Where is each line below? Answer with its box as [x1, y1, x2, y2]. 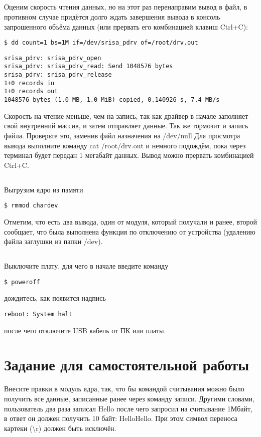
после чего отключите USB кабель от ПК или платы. [4, 325, 166, 335]
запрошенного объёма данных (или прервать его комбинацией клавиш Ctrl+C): [4, 21, 248, 32]
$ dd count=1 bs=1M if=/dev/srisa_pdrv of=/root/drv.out [4, 39, 198, 47]
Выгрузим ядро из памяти [4, 184, 83, 194]
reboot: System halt [4, 310, 73, 318]
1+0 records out [4, 88, 58, 95]
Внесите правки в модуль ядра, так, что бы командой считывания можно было [4, 383, 244, 394]
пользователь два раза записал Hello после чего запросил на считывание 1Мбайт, [4, 403, 253, 413]
